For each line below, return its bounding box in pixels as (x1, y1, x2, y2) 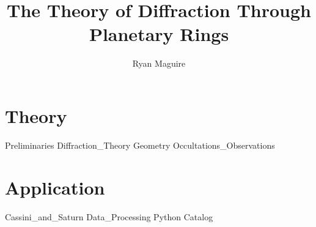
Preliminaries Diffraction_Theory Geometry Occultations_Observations (5, 138, 275, 151)
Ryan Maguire (132, 57, 186, 70)
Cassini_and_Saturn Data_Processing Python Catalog (5, 210, 213, 223)
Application (5, 174, 105, 199)
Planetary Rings (89, 21, 229, 47)
